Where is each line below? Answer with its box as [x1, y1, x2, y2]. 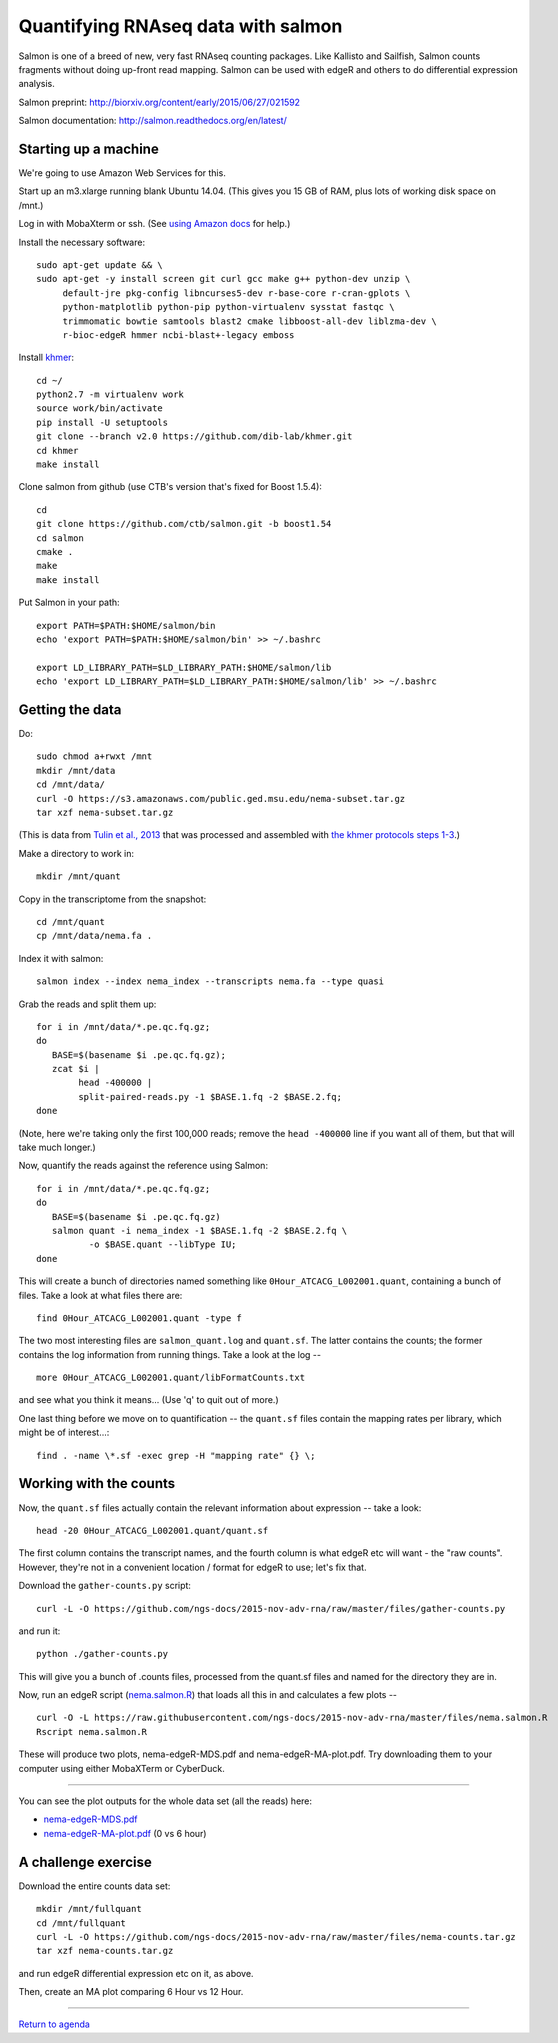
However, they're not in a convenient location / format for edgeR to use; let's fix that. [18, 1561, 367, 1573]
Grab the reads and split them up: [18, 998, 157, 1010]
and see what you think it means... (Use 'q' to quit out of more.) [18, 1394, 279, 1406]
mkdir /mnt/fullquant [36, 1903, 142, 1915]
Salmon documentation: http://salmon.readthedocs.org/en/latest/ [18, 115, 287, 127]
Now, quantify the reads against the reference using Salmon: [18, 1160, 269, 1172]
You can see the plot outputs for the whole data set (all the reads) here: [18, 1795, 313, 1807]
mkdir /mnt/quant [36, 871, 121, 882]
